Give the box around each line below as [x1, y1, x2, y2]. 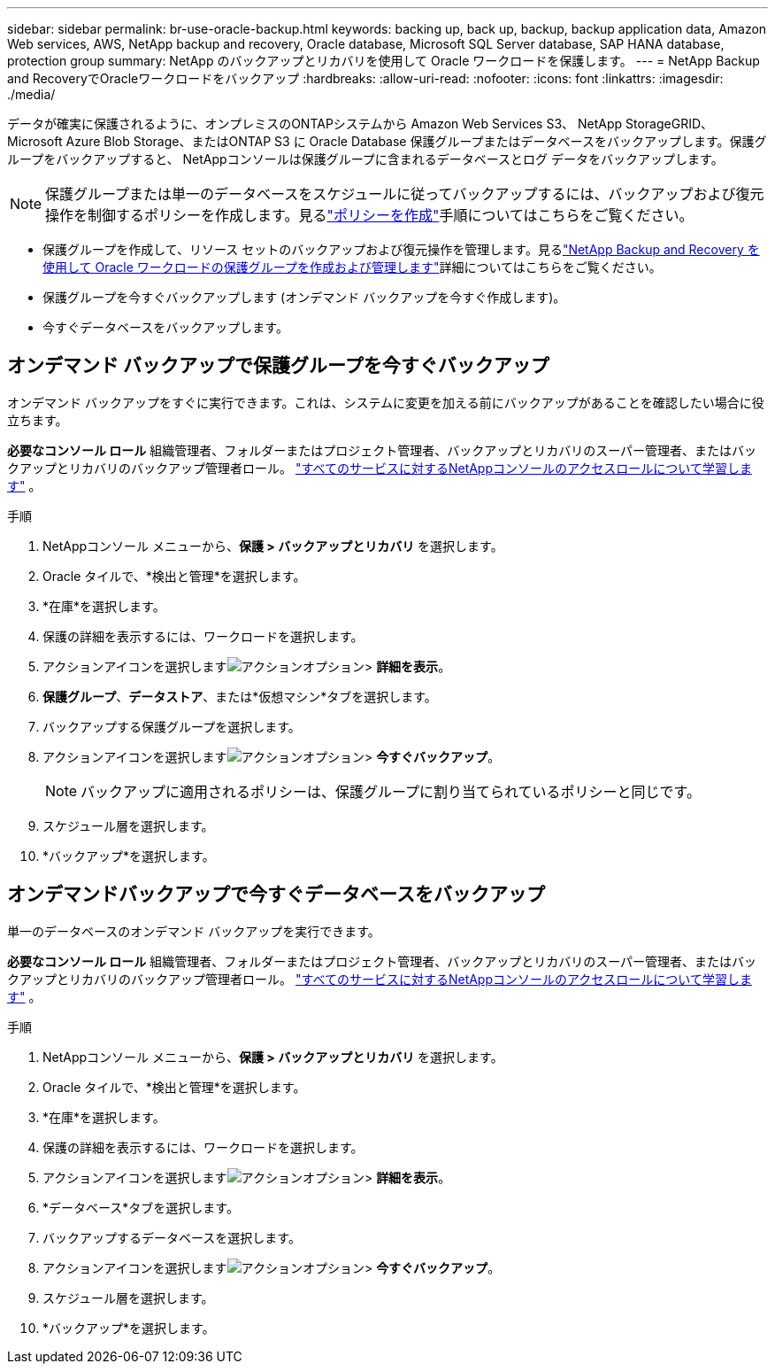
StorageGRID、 [625, 116, 714, 131]
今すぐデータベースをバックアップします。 [42, 320, 288, 335]
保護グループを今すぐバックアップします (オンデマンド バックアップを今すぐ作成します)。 [42, 290, 566, 305]
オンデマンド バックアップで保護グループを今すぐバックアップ [7, 354, 549, 377]
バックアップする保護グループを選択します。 [42, 718, 301, 734]
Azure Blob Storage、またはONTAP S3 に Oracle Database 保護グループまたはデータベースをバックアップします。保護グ [65, 134, 767, 149]
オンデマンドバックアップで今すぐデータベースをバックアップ [7, 883, 545, 906]
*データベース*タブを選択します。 [42, 1199, 239, 1215]
